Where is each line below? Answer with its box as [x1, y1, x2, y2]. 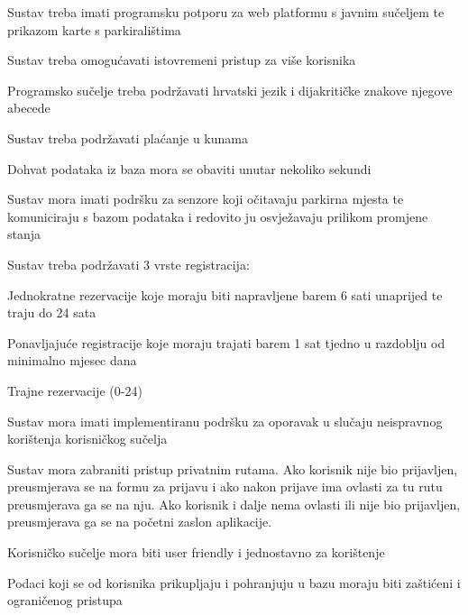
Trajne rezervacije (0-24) [7, 381, 142, 399]
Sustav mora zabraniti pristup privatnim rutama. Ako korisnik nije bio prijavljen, [7, 459, 458, 478]
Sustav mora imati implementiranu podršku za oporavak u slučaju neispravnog [7, 411, 443, 430]
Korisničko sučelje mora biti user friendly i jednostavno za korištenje [7, 543, 385, 562]
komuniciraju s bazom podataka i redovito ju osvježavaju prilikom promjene [7, 207, 428, 225]
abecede [7, 98, 50, 117]
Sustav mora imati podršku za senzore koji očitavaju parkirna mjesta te [7, 189, 404, 208]
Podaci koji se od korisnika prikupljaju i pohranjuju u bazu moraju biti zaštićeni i [7, 573, 461, 592]
